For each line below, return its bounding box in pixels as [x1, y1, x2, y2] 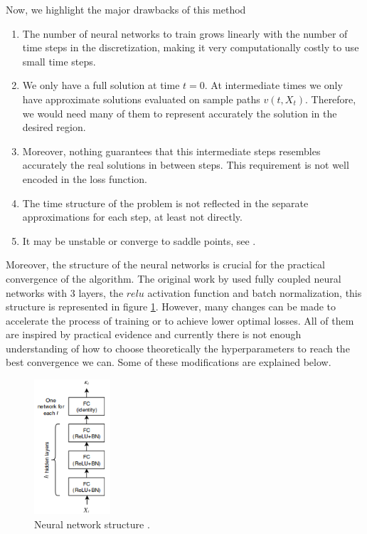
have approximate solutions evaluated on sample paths [22, 91, 260, 106]
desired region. [22, 120, 86, 135]
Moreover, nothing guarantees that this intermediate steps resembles [22, 143, 321, 158]
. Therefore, [304, 91, 356, 106]
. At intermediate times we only [204, 78, 343, 93]
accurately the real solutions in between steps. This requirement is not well [22, 157, 349, 172]
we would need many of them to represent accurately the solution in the [22, 105, 337, 120]
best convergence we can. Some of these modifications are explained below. [6, 355, 331, 370]
